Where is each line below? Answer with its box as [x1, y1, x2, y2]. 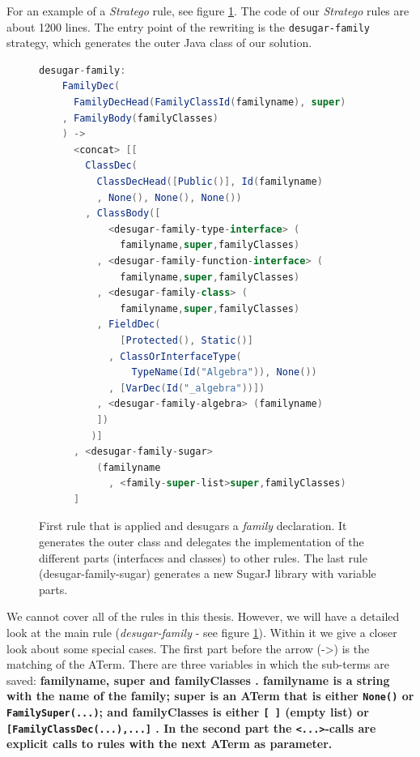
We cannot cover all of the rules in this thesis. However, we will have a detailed [6, 608, 400, 625]
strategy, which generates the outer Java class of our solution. [6, 34, 312, 51]
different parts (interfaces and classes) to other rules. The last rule [39, 549, 367, 566]
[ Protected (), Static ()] [120, 334, 253, 346]
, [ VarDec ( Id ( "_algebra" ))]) [108, 382, 265, 394]
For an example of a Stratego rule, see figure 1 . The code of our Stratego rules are [6, 2, 409, 19]
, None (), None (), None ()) [96, 191, 242, 203]
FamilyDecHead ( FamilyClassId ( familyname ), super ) [73, 96, 346, 109]
